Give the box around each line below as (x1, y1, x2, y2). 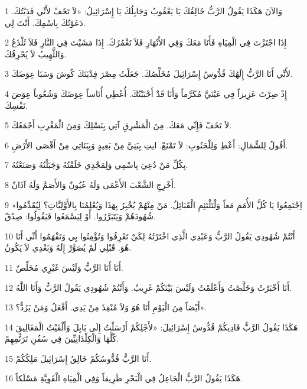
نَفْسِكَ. (5, 99, 28, 111)
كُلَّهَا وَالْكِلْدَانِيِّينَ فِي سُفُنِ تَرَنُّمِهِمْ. (5, 332, 119, 345)
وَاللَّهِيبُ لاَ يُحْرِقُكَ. (5, 47, 67, 60)
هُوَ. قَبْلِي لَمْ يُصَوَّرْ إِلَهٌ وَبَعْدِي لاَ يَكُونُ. (5, 241, 132, 254)
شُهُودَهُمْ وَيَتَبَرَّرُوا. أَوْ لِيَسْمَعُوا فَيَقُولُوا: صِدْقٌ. (5, 210, 156, 222)
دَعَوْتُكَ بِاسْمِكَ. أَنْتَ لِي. (5, 16, 86, 28)
